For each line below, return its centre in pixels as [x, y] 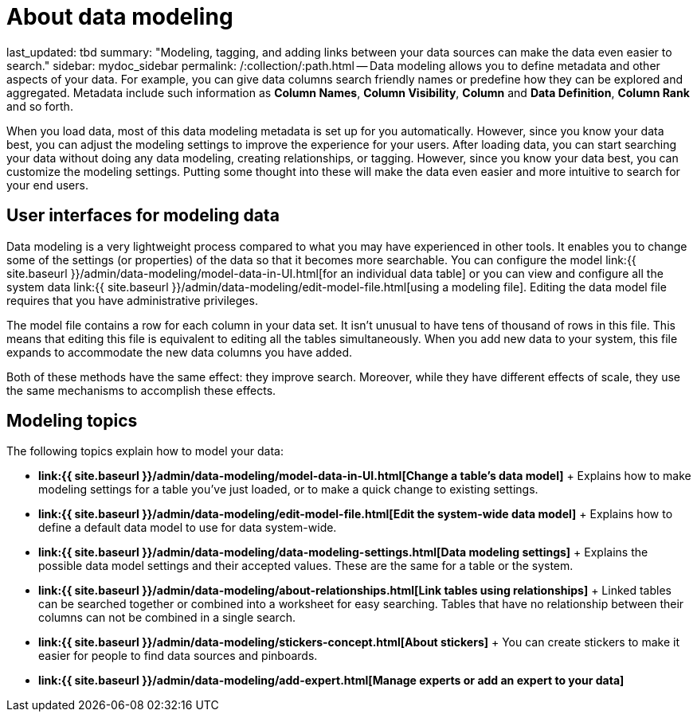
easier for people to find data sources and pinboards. [178, 656]
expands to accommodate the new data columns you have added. [180, 352]
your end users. [47, 185]
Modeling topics [72, 421]
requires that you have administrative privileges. [132, 300]
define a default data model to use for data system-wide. [188, 528]
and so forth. [40, 106]
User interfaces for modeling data [143, 216]
